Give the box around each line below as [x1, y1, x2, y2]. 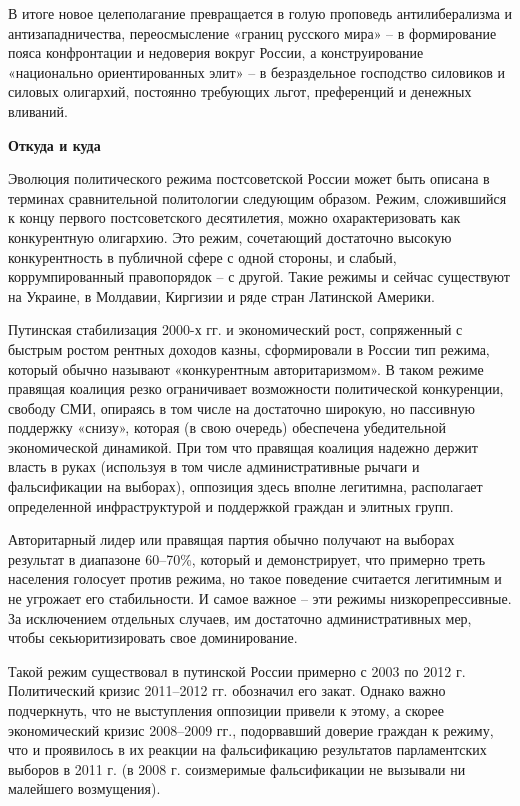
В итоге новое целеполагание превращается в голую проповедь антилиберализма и [8, 3, 513, 23]
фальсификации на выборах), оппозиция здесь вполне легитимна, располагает [8, 476, 483, 497]
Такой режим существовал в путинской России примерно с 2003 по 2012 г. [8, 660, 466, 681]
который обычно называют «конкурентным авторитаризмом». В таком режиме [8, 358, 484, 379]
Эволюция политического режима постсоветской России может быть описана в [8, 168, 490, 189]
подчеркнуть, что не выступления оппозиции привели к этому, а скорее [8, 700, 444, 720]
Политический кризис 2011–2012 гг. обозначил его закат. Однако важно [8, 680, 446, 701]
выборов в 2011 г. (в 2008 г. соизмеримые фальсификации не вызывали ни [8, 758, 466, 779]
